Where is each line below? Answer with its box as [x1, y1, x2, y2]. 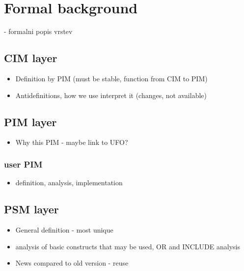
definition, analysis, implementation [15, 177, 123, 188]
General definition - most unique [15, 224, 113, 235]
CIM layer [4, 50, 57, 66]
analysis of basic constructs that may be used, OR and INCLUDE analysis [15, 241, 240, 251]
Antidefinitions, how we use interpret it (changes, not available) [15, 90, 207, 100]
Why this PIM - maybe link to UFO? [15, 137, 128, 147]
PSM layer [4, 202, 59, 217]
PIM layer [4, 114, 57, 129]
